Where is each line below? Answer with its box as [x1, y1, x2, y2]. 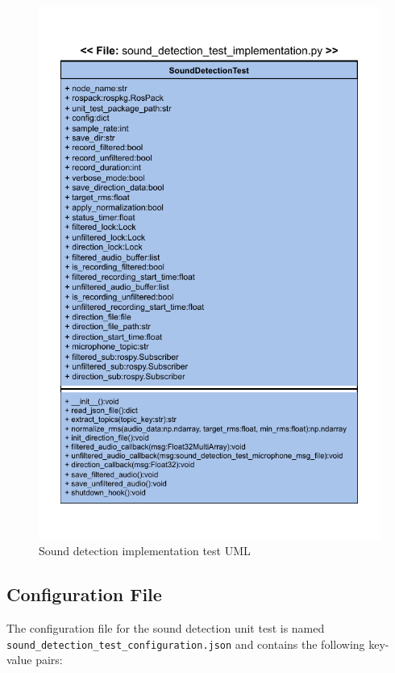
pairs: [35, 651, 63, 668]
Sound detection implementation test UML [39, 542, 251, 559]
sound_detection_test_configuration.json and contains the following [6, 635, 365, 652]
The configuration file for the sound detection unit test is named [6, 620, 325, 637]
